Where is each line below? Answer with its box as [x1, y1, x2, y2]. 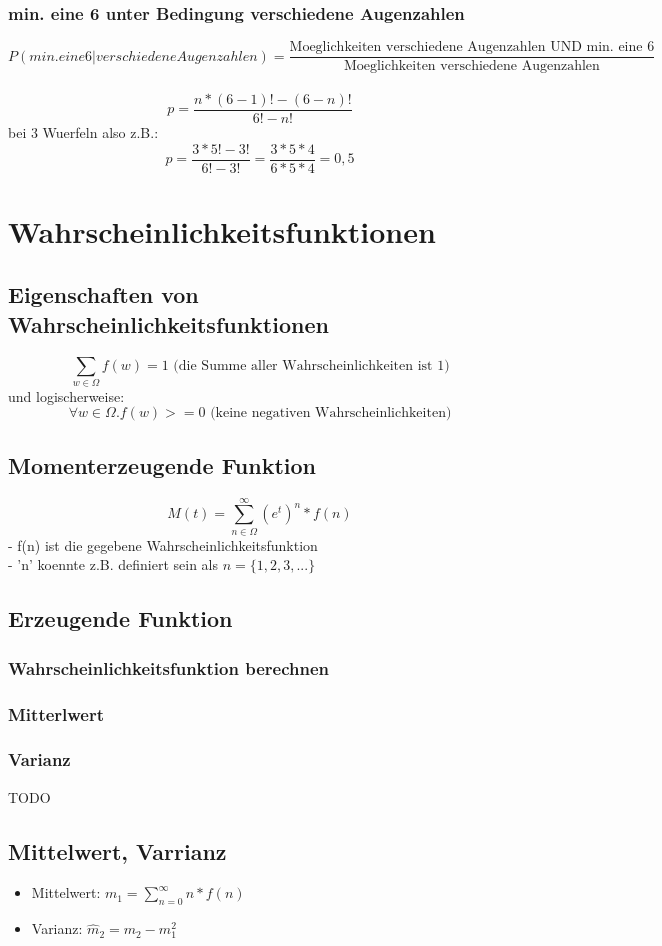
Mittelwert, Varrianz [8, 835, 227, 866]
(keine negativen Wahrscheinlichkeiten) [210, 406, 452, 421]
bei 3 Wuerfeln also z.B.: [8, 121, 159, 142]
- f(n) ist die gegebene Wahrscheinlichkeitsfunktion [8, 534, 318, 555]
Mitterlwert [8, 701, 105, 726]
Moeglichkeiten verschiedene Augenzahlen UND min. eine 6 [289, 40, 655, 55]
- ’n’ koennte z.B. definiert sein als [8, 554, 218, 575]
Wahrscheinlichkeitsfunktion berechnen [8, 655, 329, 680]
